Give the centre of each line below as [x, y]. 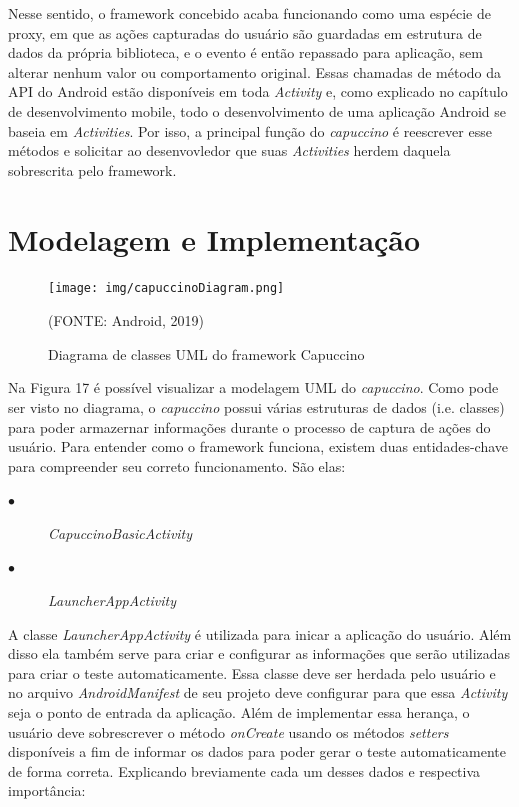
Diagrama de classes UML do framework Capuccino [206, 353]
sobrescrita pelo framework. [92, 169]
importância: [47, 790]
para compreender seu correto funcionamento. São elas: [177, 465]
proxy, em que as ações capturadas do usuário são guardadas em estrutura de [245, 32]
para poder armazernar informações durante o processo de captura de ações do [249, 426]
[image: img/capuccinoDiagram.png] [166, 288]
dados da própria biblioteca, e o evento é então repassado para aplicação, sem [245, 52]
